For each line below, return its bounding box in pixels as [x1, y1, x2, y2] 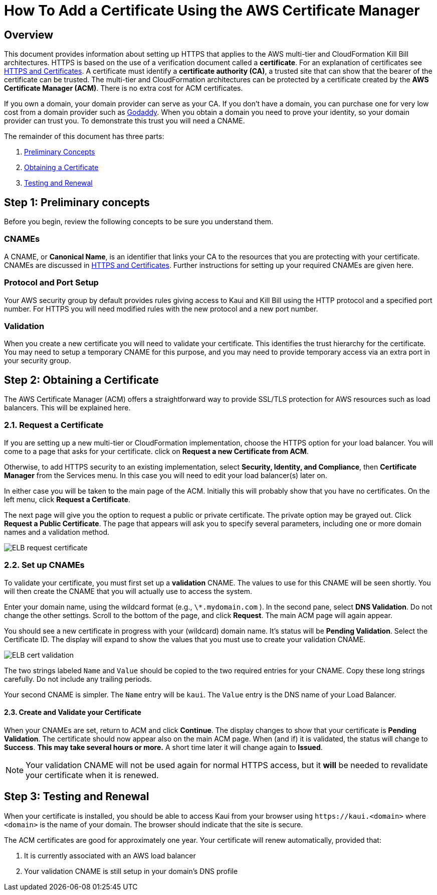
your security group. [4, 356, 71, 365]
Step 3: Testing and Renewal [4, 790, 149, 803]
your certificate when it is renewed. [26, 770, 159, 780]
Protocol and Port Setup [4, 277, 99, 288]
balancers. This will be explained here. [4, 403, 131, 412]
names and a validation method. [4, 527, 110, 536]
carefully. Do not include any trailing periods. [4, 674, 152, 683]
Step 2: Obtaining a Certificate [4, 373, 159, 386]
